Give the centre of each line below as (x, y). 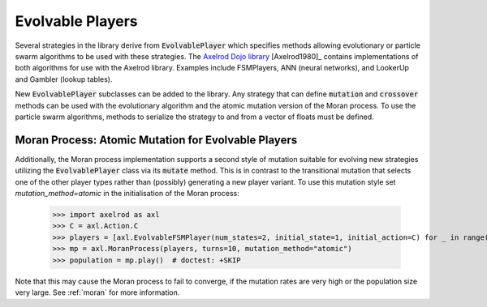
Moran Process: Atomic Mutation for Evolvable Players (156, 140)
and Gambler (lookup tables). (64, 79)
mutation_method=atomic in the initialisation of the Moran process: (127, 193)
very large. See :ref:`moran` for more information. (97, 292)
